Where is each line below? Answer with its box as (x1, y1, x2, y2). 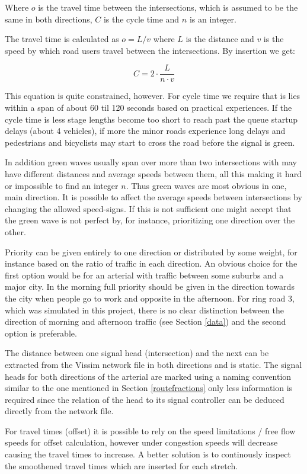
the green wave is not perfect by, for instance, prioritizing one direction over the (5, 214, 295, 226)
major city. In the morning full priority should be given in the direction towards (5, 280, 295, 293)
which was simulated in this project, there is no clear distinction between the (5, 303, 284, 316)
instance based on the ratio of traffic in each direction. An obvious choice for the (5, 257, 298, 270)
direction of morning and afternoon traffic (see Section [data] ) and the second (5, 315, 286, 328)
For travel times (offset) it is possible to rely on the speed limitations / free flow (5, 424, 296, 437)
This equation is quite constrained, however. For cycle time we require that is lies (5, 89, 300, 102)
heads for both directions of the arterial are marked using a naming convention (5, 370, 292, 382)
